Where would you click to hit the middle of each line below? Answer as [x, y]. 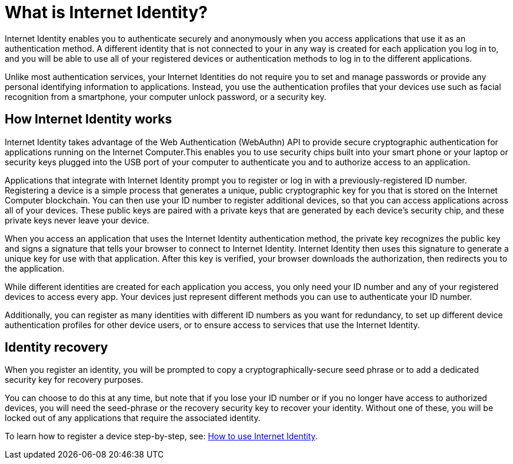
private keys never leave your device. [77, 220]
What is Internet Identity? [106, 12]
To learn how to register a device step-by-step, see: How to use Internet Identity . [161, 436]
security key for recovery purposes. [74, 380]
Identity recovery [56, 348]
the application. [35, 268]
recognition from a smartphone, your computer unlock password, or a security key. [166, 96]
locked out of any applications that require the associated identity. [133, 418]
